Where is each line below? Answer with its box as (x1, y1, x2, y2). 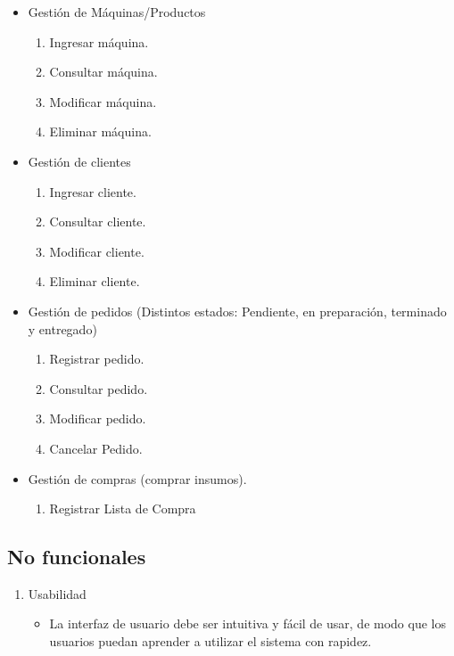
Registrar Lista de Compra (49, 499, 196, 518)
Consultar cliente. (49, 212, 146, 231)
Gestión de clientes (28, 152, 131, 170)
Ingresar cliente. (49, 182, 136, 201)
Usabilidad (28, 584, 87, 603)
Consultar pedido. (49, 379, 148, 398)
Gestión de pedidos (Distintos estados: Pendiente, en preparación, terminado (28, 301, 447, 320)
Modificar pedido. (49, 409, 146, 428)
